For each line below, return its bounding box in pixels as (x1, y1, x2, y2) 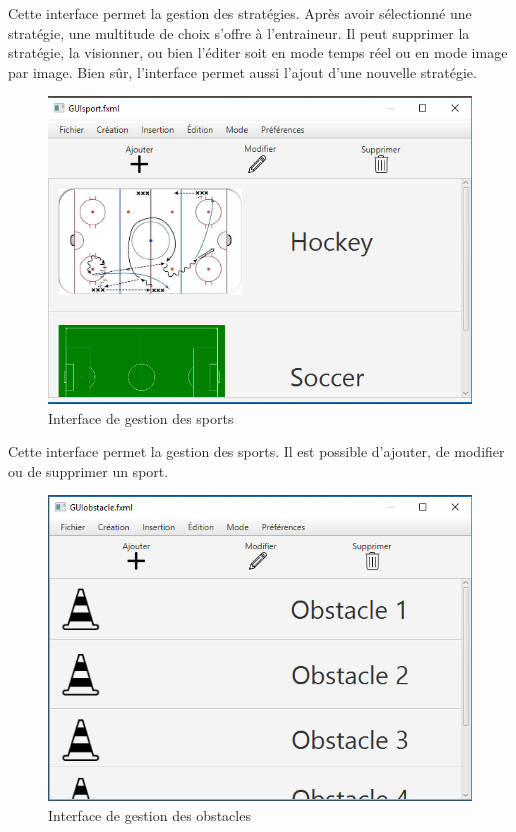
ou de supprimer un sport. (8, 460, 169, 481)
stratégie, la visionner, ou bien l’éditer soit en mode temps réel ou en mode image (8, 42, 508, 63)
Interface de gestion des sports (48, 407, 234, 428)
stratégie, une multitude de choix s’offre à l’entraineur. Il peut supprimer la (8, 22, 470, 43)
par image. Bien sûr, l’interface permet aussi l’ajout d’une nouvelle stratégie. (8, 61, 477, 82)
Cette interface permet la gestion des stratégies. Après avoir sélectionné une (8, 3, 472, 23)
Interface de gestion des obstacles (48, 804, 251, 825)
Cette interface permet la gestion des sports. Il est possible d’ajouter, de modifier (8, 441, 505, 462)
